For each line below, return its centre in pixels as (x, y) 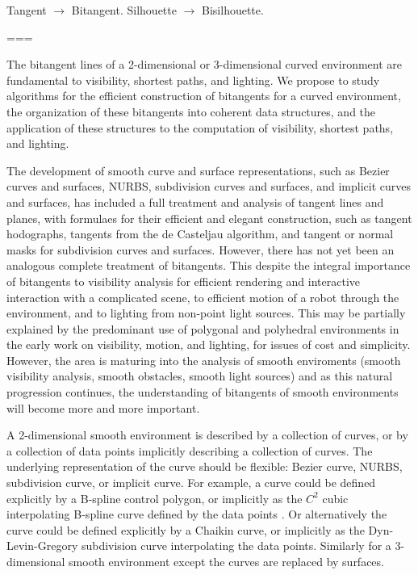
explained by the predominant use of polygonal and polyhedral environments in (203, 328)
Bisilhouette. (233, 10)
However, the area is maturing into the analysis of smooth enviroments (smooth (204, 360)
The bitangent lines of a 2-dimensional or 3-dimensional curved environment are (204, 64)
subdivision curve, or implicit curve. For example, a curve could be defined (191, 483)
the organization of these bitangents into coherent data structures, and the (191, 111)
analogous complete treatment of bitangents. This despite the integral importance (209, 265)
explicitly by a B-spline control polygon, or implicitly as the (155, 498)
